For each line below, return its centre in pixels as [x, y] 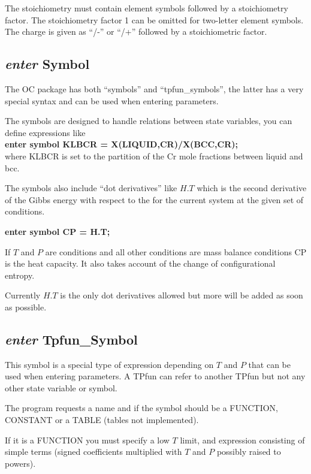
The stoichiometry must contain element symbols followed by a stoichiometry [147, 8]
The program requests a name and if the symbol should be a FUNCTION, [141, 408]
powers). [20, 463]
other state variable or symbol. [61, 387]
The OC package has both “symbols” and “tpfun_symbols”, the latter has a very [154, 88]
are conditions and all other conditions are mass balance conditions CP [176, 251]
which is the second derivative [252, 188]
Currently [23, 295]
